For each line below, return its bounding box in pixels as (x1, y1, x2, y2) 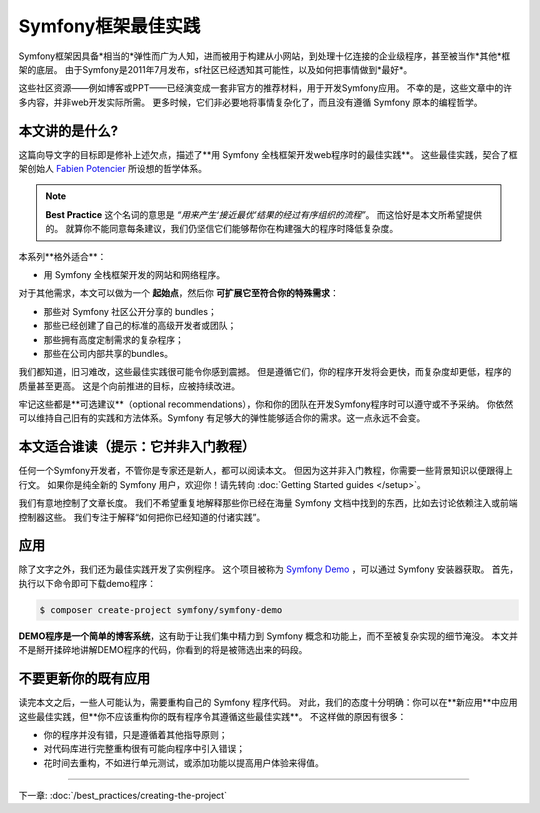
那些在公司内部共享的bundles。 (43, 347, 174, 359)
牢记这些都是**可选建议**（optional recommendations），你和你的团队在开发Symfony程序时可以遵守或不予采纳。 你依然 (18, 398, 514, 410)
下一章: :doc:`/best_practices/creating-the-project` (18, 790, 227, 802)
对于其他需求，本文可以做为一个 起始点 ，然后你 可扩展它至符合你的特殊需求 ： (18, 287, 339, 299)
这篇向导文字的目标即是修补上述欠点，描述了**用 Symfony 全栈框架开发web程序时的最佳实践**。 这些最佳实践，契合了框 (18, 148, 519, 160)
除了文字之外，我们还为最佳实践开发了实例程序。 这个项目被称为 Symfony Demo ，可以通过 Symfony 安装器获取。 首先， (18, 563, 519, 575)
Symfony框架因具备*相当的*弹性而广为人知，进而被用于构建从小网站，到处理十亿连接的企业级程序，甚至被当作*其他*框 (18, 50, 511, 62)
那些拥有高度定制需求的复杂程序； (43, 333, 184, 345)
